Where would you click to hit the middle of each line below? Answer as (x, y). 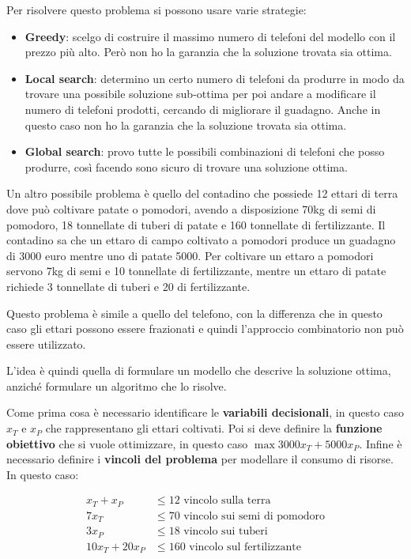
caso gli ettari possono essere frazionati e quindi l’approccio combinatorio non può (205, 329)
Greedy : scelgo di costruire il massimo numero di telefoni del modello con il (210, 36)
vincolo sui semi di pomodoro (254, 516)
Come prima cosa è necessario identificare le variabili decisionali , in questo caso (205, 412)
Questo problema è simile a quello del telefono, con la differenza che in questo (194, 313)
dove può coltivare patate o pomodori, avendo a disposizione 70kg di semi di (191, 208)
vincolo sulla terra (227, 501)
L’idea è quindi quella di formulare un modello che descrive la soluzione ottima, (199, 370)
